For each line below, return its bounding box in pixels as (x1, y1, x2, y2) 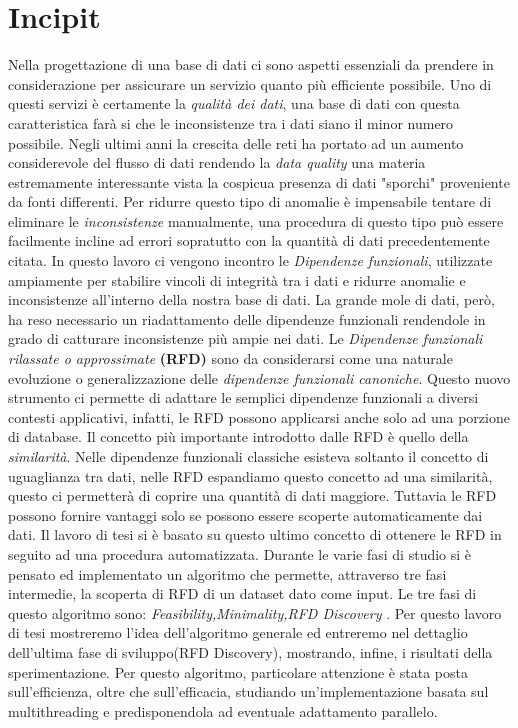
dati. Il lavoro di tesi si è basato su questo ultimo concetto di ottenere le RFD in (8, 524, 502, 545)
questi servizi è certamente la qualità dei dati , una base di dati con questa (8, 93, 460, 114)
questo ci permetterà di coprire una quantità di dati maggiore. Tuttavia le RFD (8, 485, 497, 506)
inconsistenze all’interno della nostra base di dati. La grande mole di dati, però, (8, 289, 495, 310)
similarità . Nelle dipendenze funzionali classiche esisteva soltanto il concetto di (8, 446, 489, 466)
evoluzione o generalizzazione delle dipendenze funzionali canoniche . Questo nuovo (8, 367, 511, 388)
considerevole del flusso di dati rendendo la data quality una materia (8, 152, 426, 173)
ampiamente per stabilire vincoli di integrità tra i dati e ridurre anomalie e (8, 269, 466, 290)
